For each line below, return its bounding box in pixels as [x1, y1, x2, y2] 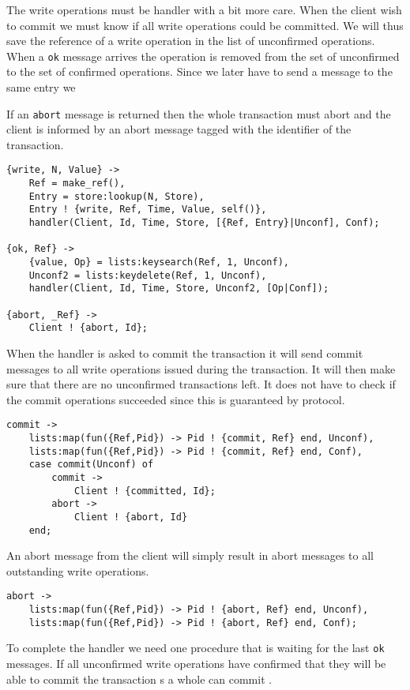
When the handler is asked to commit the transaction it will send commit [6, 345, 363, 361]
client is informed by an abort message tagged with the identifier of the [6, 121, 352, 137]
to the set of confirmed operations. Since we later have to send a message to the [6, 63, 393, 80]
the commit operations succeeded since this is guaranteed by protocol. [6, 391, 345, 407]
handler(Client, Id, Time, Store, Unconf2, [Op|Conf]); [28, 283, 329, 294]
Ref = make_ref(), [28, 178, 126, 189]
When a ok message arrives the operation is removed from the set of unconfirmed [6, 47, 400, 64]
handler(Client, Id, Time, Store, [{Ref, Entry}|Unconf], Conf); [28, 217, 380, 229]
